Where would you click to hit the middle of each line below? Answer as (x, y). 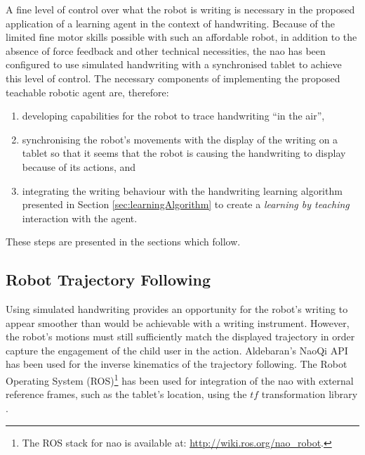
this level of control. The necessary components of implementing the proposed (173, 78)
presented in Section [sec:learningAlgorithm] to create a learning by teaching (186, 204)
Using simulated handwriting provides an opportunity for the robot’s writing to (177, 309)
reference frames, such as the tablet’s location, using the (126, 394)
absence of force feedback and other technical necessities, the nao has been (166, 50)
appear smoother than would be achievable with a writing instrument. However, (178, 322)
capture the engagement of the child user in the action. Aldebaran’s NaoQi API (177, 350)
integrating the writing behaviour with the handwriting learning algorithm (182, 190)
